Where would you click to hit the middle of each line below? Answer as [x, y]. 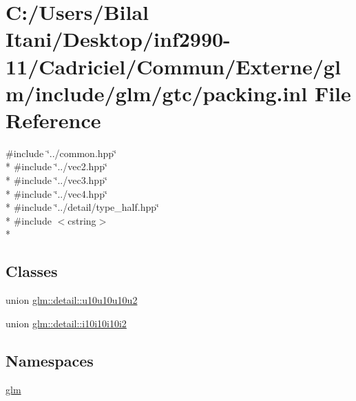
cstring [82, 220]
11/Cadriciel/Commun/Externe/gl [173, 66]
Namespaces [50, 360]
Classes [32, 271]
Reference [53, 120]
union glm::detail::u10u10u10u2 [72, 300]
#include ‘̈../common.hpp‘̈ [61, 153]
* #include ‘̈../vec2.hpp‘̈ [56, 166]
